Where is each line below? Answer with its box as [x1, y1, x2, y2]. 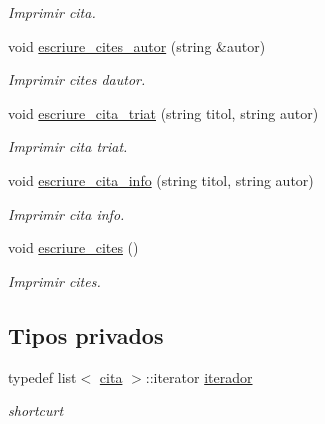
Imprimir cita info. [8, 203, 125, 224]
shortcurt [8, 400, 64, 421]
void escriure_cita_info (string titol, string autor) [8, 169, 314, 190]
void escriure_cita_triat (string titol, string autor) [8, 102, 319, 123]
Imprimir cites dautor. [8, 69, 146, 90]
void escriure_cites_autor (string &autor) [8, 35, 266, 56]
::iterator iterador [145, 366, 253, 387]
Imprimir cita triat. [8, 136, 128, 157]
